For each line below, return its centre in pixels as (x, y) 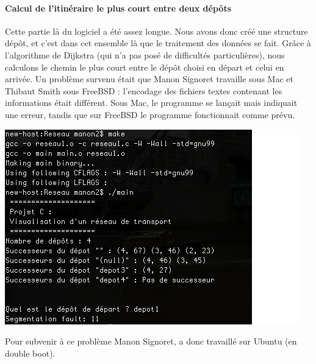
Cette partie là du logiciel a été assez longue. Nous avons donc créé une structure (156, 31)
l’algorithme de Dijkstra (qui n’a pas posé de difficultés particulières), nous (145, 54)
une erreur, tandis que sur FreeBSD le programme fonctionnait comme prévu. (150, 114)
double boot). (30, 353)
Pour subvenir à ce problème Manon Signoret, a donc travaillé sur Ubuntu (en (151, 341)
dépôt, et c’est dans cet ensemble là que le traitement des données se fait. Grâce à (158, 43)
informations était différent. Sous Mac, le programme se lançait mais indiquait (151, 103)
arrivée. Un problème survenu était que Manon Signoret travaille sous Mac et (149, 79)
